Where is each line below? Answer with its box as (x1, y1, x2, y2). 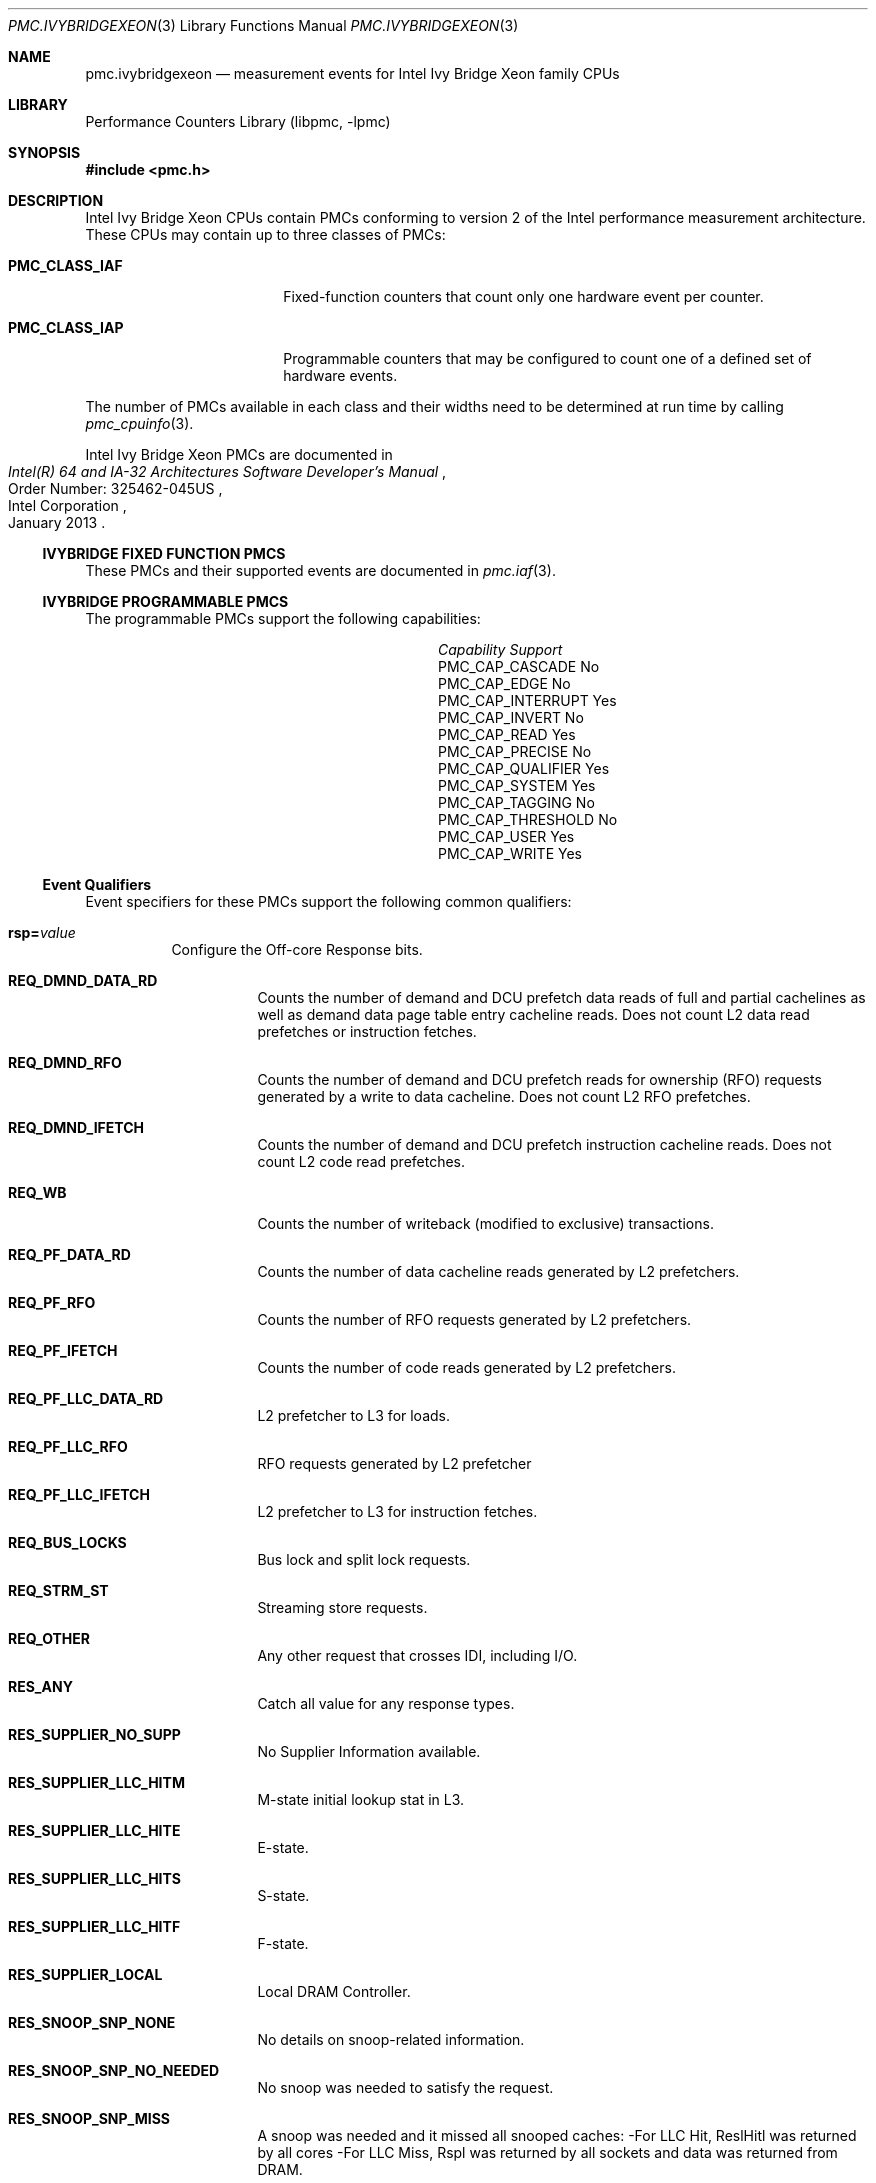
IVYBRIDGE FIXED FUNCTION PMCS (42, 545, 286, 562)
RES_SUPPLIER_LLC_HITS (8, 1870, 181, 1887)
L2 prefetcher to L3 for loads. (257, 1407, 451, 1424)
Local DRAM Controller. (257, 1983, 411, 2000)
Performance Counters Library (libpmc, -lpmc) (85, 113, 391, 130)
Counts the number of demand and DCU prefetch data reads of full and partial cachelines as (257, 989, 866, 1006)
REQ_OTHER (8, 1630, 90, 1647)
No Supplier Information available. (257, 1743, 481, 1760)
